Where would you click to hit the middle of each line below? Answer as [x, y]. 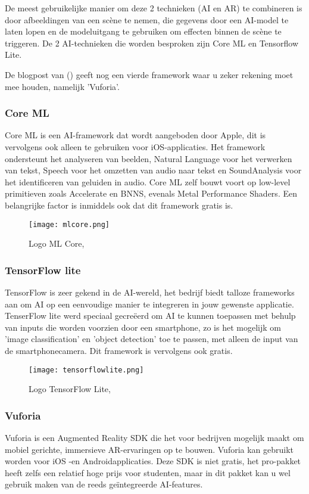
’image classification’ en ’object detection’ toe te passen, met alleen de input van [152, 339]
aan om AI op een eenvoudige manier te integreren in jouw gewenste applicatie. [149, 304]
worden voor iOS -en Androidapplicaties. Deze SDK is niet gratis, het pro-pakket [153, 461]
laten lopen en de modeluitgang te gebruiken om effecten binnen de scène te [143, 31]
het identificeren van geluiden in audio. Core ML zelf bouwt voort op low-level [148, 181]
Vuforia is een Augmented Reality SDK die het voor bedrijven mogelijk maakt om [154, 438]
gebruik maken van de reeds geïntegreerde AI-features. [104, 484]
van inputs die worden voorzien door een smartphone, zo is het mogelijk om [143, 327]
